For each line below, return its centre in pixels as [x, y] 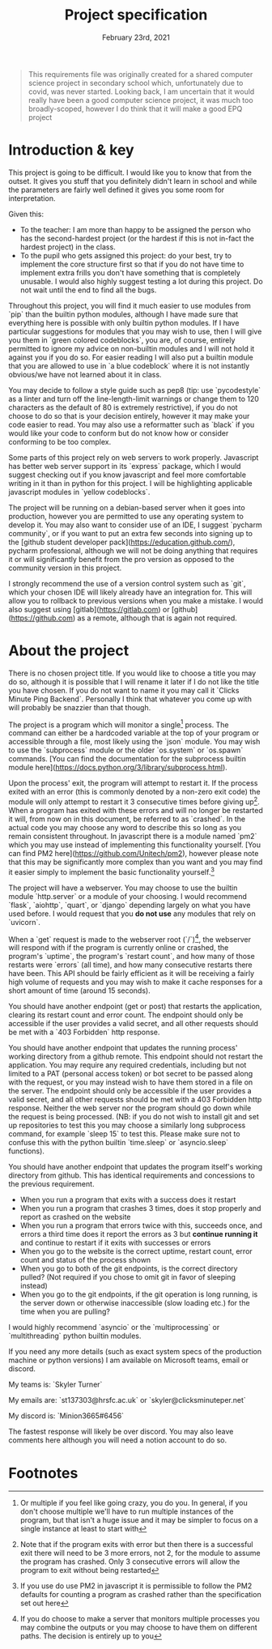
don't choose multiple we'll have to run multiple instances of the [127, 1511]
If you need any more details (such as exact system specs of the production [135, 1352]
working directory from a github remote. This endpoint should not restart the [136, 1057]
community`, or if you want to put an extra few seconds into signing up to [131, 533]
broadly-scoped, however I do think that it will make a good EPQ [135, 109]
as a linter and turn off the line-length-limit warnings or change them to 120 [134, 398]
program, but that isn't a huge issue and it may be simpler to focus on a [139, 1520]
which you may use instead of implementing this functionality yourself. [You [135, 845]
